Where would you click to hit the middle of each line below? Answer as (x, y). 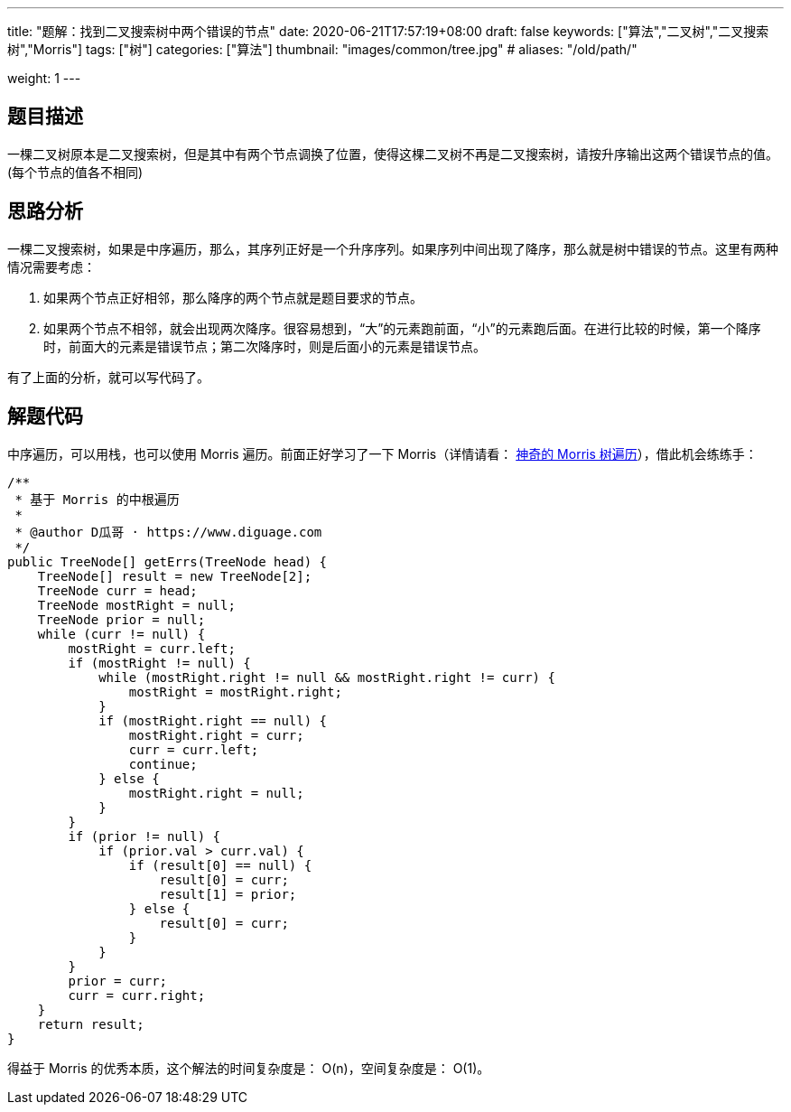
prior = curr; (118, 981)
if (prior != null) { (144, 836)
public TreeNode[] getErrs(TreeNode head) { (168, 561)
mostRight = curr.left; (152, 648)
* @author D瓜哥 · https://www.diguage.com (168, 532)
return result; (91, 1024)
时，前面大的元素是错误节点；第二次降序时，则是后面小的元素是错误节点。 (265, 346)
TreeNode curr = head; (117, 590)
